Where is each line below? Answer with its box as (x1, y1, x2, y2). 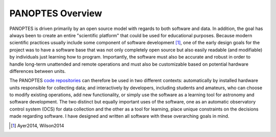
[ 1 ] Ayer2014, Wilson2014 (11, 122, 64, 128)
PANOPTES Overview (9, 8, 102, 19)
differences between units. (9, 68, 66, 74)
